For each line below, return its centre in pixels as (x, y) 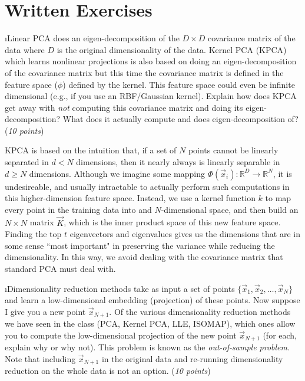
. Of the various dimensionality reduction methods (200, 311)
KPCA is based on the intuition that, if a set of (91, 150)
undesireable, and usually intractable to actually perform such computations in (147, 186)
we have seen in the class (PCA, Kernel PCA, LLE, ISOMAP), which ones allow (150, 323)
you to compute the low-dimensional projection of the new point (121, 335)
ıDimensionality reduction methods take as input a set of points (120, 288)
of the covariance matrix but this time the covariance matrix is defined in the (144, 72)
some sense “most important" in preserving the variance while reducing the (140, 245)
